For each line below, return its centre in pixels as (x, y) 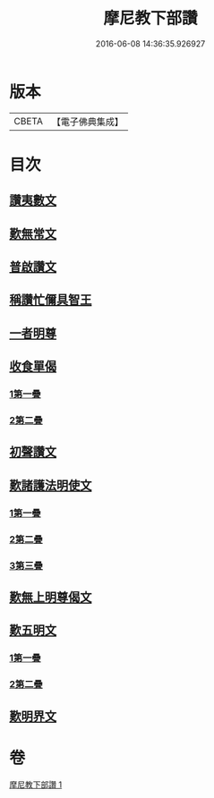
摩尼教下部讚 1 (36, 785)
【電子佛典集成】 (87, 122)
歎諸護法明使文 (51, 485)
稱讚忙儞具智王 (51, 300)
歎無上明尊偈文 (51, 597)
